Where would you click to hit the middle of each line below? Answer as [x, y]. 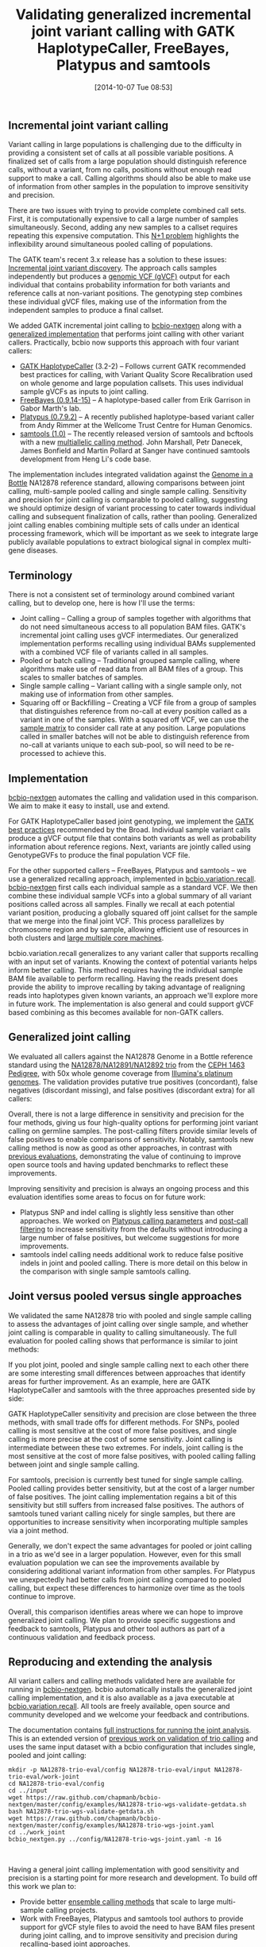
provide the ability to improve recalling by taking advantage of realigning [127, 987]
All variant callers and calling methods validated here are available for [122, 1681]
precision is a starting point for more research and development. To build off [133, 1878]
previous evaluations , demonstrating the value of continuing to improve [125, 1156]
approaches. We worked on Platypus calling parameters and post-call [134, 1220]
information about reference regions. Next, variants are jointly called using [130, 846]
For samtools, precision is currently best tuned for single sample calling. [126, 1479]
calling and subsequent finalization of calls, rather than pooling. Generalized [133, 517]
